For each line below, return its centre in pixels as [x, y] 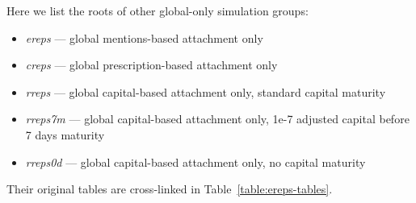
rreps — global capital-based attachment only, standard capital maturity [206, 91]
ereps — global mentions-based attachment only [144, 37]
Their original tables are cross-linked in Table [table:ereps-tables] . [170, 189]
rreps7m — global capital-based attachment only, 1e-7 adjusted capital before [217, 119]
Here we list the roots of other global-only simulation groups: [158, 10]
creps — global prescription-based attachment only [151, 65]
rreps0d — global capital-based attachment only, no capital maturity [195, 162]
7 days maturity [65, 134]
